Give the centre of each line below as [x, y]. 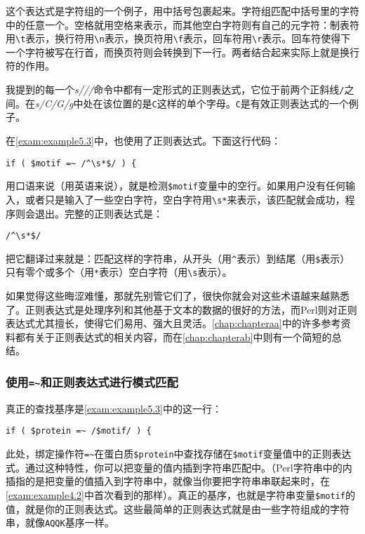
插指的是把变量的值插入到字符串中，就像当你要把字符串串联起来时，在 [168, 481]
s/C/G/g [54, 103]
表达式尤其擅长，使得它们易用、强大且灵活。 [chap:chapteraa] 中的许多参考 [173, 323]
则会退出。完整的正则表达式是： [89, 213]
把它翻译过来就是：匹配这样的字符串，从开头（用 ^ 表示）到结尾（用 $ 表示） [178, 258]
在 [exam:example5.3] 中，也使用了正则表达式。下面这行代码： [143, 140]
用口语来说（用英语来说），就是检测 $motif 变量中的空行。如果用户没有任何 [175, 186]
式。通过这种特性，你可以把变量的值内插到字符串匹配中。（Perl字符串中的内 [179, 467]
